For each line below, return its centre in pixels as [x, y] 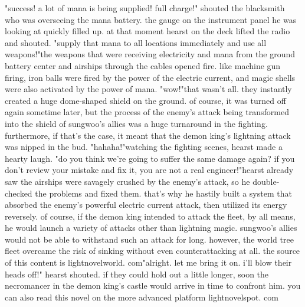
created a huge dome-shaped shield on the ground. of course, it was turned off [145, 100]
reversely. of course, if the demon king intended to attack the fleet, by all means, [150, 216]
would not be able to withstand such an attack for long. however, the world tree [149, 239]
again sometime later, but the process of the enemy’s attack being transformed [147, 112]
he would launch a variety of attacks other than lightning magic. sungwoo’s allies [151, 228]
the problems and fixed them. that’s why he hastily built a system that [163, 193]
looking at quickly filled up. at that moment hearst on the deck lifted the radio [147, 31]
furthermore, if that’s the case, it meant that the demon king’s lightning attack [148, 135]
